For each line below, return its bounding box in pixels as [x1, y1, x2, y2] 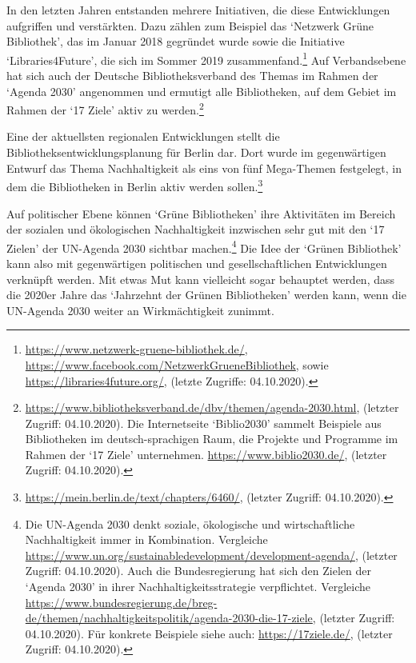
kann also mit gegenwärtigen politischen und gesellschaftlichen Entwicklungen [6, 254, 387, 271]
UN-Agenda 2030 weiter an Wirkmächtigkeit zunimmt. [6, 302, 274, 318]
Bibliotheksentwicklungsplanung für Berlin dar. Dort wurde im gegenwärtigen [6, 144, 386, 161]
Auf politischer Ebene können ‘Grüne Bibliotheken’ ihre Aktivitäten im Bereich [6, 205, 396, 222]
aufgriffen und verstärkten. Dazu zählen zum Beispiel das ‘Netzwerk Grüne [6, 17, 374, 34]
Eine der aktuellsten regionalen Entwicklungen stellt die [6, 128, 280, 145]
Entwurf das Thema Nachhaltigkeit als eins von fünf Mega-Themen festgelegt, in [6, 159, 402, 176]
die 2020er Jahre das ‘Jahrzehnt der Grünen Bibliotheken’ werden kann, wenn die [6, 286, 406, 303]
